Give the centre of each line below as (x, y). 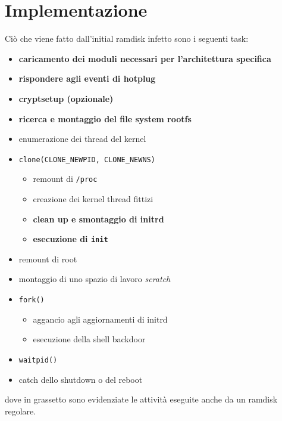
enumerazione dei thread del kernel (82, 139)
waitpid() (38, 360)
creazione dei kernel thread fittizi (93, 199)
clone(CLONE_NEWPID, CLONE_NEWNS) (87, 160)
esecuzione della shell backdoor (89, 339)
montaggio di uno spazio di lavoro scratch (95, 279)
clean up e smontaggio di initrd (98, 219)
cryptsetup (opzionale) (66, 98)
